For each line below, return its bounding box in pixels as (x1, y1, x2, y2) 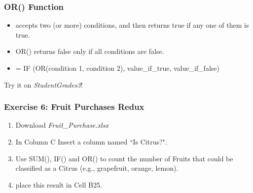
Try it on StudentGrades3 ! (4, 79, 83, 90)
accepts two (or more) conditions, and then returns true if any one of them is (15, 20, 249, 30)
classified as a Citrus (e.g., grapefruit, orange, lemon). (15, 163, 179, 173)
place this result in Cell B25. (15, 179, 102, 190)
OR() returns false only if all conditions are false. (15, 46, 164, 56)
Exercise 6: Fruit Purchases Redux (4, 100, 145, 113)
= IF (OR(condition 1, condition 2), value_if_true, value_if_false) (15, 63, 219, 73)
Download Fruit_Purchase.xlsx (15, 120, 108, 130)
